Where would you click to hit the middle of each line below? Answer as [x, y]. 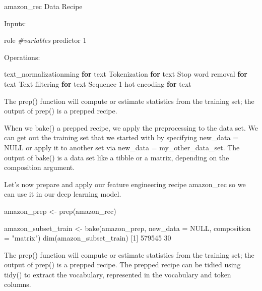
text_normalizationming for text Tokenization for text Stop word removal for [126, 74]
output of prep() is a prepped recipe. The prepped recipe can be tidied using [122, 265]
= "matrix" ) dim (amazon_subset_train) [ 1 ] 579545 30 [88, 238]
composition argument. [40, 167]
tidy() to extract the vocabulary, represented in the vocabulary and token [118, 274]
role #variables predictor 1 [45, 40]
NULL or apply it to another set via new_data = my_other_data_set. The [122, 147]
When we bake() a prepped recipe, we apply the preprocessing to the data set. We [131, 127]
